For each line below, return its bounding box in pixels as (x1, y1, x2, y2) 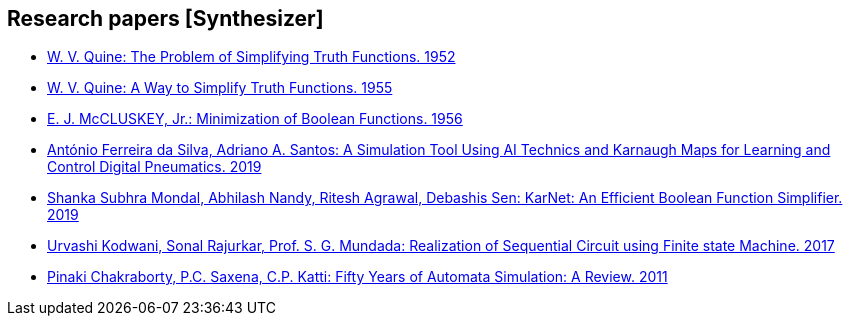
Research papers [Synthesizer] (7, 6, 324, 31)
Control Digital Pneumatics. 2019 (47, 158, 262, 176)
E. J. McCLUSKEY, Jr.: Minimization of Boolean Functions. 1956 (47, 110, 463, 128)
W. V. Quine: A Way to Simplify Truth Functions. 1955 (47, 79, 393, 97)
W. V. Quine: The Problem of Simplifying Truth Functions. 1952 (47, 48, 456, 66)
